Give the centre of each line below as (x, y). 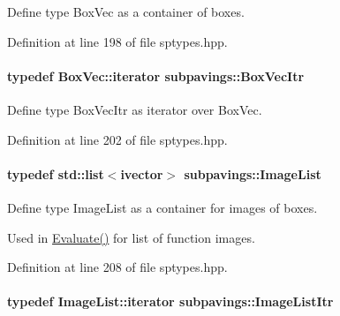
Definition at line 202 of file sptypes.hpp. (117, 139)
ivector (142, 173)
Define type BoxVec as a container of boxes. (126, 11)
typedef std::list (56, 173)
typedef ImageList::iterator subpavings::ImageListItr (170, 301)
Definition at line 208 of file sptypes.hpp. (117, 267)
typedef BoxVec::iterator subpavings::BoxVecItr (156, 75)
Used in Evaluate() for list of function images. (131, 237)
